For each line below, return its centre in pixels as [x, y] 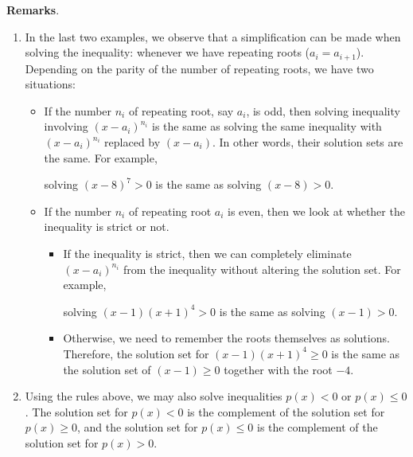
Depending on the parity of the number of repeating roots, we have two [199, 68]
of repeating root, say [181, 110]
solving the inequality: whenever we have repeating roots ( [168, 52]
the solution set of [107, 369]
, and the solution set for [137, 427]
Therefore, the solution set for [136, 353]
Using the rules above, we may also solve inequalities [154, 396]
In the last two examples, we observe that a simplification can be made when [213, 36]
